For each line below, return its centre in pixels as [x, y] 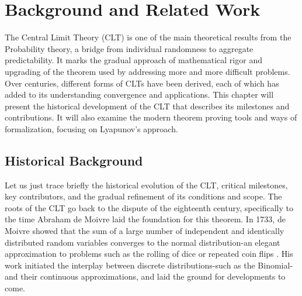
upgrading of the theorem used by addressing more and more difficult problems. [147, 71]
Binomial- [275, 265]
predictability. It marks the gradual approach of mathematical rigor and [133, 60]
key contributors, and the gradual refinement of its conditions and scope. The [143, 196]
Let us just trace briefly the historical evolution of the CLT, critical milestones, [146, 185]
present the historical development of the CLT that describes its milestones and [147, 106]
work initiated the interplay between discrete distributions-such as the [130, 265]
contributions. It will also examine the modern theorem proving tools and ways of [151, 117]
